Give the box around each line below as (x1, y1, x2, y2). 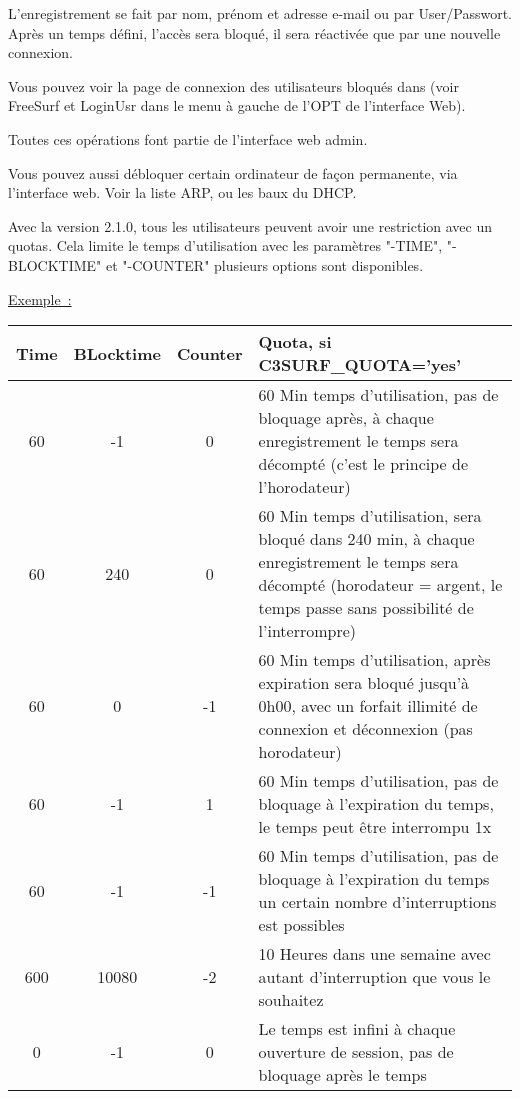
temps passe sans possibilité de (258, 596, 474, 620)
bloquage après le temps (258, 1063, 427, 1087)
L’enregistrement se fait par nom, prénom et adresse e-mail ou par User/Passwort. (8, 3, 513, 23)
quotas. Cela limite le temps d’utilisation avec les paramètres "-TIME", (8, 235, 443, 256)
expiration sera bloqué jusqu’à (258, 671, 470, 695)
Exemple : (8, 288, 72, 309)
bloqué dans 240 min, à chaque (258, 527, 475, 551)
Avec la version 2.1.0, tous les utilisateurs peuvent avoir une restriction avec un (8, 215, 493, 236)
